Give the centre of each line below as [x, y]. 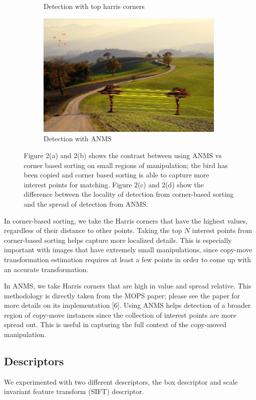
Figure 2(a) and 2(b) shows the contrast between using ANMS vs [123, 155]
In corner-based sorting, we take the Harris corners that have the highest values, [126, 220]
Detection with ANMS [78, 139]
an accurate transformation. [46, 269]
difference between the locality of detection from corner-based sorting [129, 194]
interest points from [222, 230]
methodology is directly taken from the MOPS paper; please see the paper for [122, 295]
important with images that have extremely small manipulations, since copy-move [128, 250]
